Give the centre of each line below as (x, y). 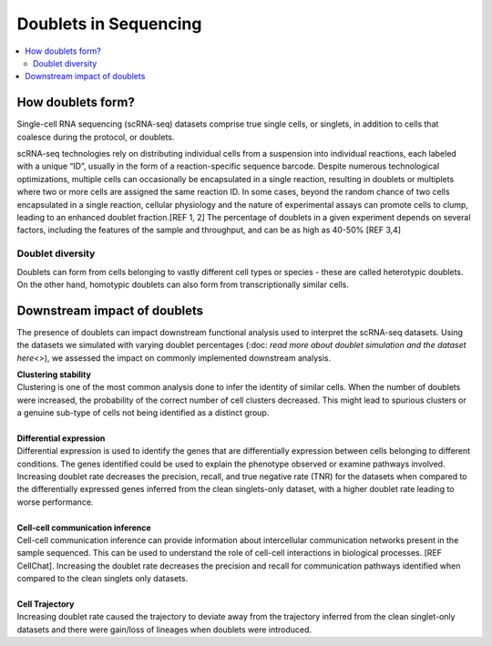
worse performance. (55, 502)
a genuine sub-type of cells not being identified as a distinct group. (143, 413)
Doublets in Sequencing (109, 24)
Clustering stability (54, 374)
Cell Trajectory (46, 604)
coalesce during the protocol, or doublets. (96, 137)
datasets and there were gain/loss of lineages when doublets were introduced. (164, 630)
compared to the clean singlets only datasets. (102, 579)
